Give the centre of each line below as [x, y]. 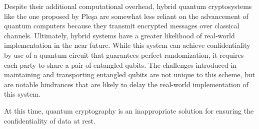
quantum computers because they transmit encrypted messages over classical [122, 26]
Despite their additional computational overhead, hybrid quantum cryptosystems [128, 6]
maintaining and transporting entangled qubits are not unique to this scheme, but [130, 74]
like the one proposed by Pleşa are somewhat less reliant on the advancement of [126, 16]
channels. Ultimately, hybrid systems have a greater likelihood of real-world [119, 35]
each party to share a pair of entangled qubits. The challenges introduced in [120, 64]
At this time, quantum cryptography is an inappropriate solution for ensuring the [129, 110]
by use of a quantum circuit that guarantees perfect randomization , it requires [124, 55]
